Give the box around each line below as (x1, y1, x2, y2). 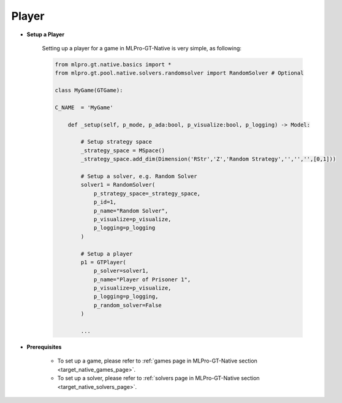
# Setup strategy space (80, 138, 153, 146)
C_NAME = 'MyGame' (55, 104, 113, 111)
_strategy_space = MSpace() (80, 147, 165, 154)
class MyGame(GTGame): (55, 87, 123, 94)
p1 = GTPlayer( (80, 259, 127, 265)
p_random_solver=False (93, 302, 162, 308)
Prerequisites (26, 343, 62, 351)
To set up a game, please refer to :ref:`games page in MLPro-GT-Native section (57, 357, 257, 365)
